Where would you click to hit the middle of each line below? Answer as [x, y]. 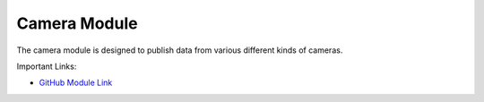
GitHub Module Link [76, 83]
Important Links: [47, 66]
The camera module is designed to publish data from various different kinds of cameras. [180, 50]
